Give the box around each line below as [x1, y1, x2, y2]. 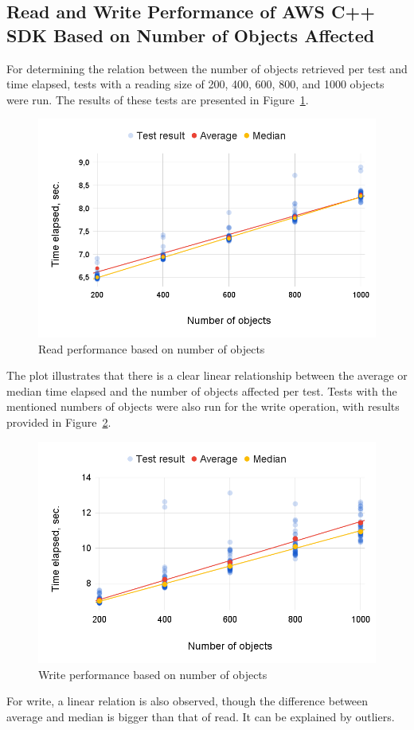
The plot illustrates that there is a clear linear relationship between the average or [6, 367, 408, 384]
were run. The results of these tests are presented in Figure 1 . [6, 91, 309, 107]
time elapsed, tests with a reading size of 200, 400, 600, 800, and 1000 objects [6, 76, 385, 92]
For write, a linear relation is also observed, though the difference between [6, 693, 369, 709]
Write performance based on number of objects [38, 666, 268, 682]
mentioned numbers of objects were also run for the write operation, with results [6, 398, 400, 415]
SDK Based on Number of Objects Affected [6, 22, 375, 47]
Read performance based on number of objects [38, 340, 265, 357]
